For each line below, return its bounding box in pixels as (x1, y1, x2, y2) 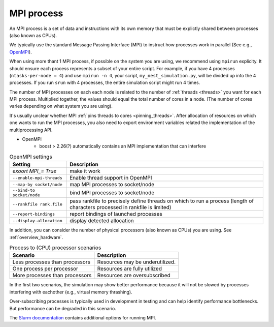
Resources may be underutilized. (97, 258, 176, 265)
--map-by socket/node (12, 182, 63, 187)
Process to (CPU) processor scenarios (9, 244, 101, 251)
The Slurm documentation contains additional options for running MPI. (9, 314, 157, 320)
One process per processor (12, 265, 79, 272)
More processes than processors (12, 272, 92, 279)
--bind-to (12, 188, 36, 193)
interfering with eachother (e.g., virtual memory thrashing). (9, 289, 132, 295)
